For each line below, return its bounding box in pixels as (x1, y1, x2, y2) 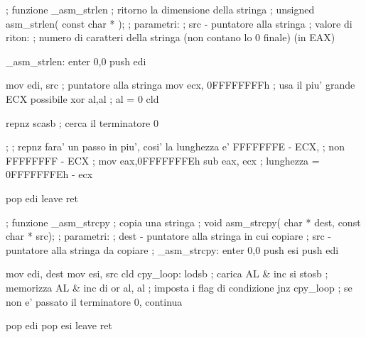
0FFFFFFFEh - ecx (6, 167, 93, 182)
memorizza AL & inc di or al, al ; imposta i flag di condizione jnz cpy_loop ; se (6, 280, 352, 294)
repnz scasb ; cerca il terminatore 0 (6, 115, 158, 130)
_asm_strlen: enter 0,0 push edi (6, 53, 146, 68)
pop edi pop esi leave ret (6, 318, 112, 333)
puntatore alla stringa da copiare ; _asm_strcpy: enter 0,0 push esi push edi (6, 242, 339, 257)
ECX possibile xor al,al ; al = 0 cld (6, 91, 159, 106)
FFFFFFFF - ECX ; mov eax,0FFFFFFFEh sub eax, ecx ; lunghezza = (6, 153, 320, 167)
